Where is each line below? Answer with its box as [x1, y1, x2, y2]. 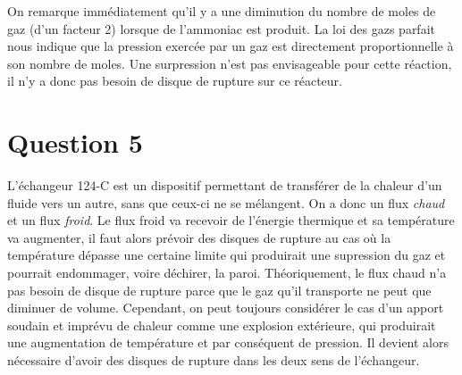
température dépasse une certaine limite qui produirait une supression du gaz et [7, 246, 446, 264]
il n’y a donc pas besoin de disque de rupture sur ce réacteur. [7, 71, 343, 90]
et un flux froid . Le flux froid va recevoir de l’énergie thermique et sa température [7, 211, 455, 229]
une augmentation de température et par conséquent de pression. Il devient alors [7, 333, 449, 352]
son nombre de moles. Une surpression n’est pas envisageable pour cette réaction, [7, 54, 452, 72]
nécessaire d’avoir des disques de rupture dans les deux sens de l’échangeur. [7, 351, 420, 370]
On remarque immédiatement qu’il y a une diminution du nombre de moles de [7, 2, 436, 20]
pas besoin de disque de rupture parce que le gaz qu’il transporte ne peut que [7, 280, 432, 299]
